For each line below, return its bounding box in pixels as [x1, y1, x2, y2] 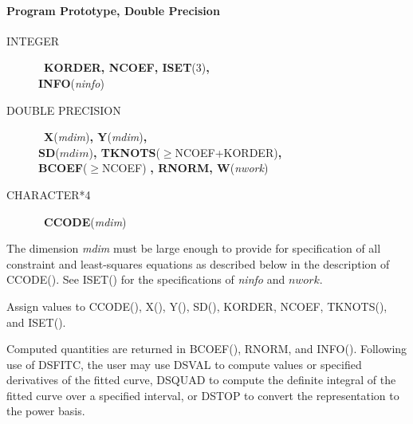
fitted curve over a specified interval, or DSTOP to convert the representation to [6, 387, 399, 403]
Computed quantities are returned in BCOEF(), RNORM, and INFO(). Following [6, 340, 407, 357]
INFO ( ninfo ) [38, 74, 104, 91]
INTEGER [6, 32, 60, 49]
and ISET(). [6, 313, 66, 330]
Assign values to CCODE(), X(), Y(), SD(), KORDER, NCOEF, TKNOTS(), [6, 297, 387, 314]
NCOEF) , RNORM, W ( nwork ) [102, 159, 269, 176]
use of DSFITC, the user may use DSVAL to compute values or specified [6, 355, 362, 372]
